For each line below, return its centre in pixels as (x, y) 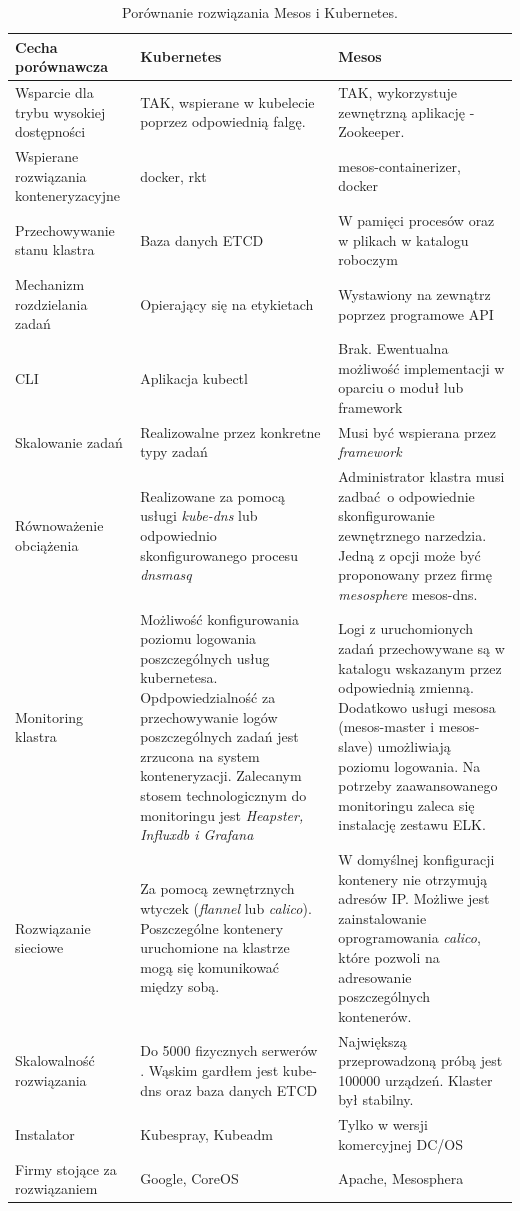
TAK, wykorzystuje (397, 92)
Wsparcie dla (54, 92)
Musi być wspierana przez (417, 431)
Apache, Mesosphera (401, 1178)
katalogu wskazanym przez (420, 667)
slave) (355, 745)
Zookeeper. (371, 131)
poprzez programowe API (416, 313)
